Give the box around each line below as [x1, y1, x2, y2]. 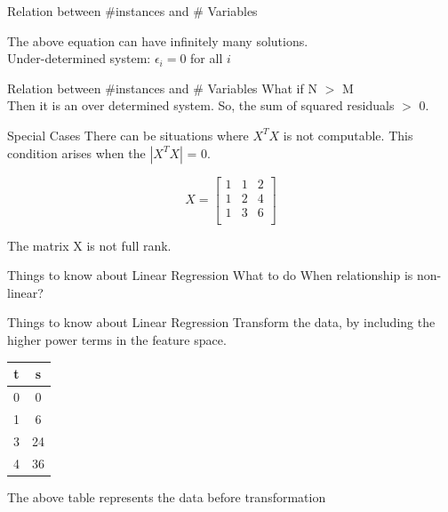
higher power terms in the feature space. [7, 331, 227, 349]
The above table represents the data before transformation [7, 487, 326, 506]
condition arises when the [7, 143, 146, 162]
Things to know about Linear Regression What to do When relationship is [7, 266, 413, 284]
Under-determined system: [7, 49, 151, 68]
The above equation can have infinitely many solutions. [7, 31, 308, 50]
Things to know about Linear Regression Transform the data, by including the [7, 313, 436, 332]
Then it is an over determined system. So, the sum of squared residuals [7, 96, 395, 115]
